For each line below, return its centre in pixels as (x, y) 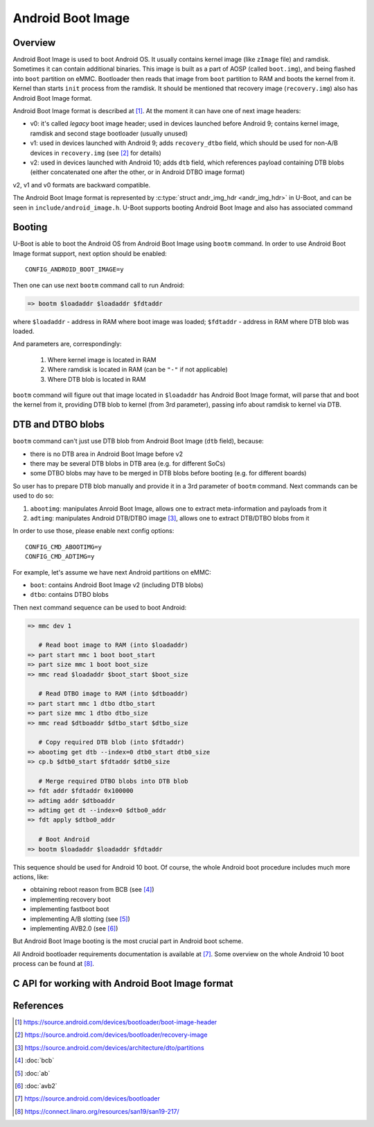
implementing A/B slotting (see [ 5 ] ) (80, 919)
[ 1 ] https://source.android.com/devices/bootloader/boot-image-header (116, 1022)
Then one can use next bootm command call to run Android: (99, 285)
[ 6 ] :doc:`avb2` (36, 1086)
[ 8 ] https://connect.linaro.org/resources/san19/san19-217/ (97, 1111)
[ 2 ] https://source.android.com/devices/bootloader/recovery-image (111, 1035)
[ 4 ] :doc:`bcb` (35, 1060)
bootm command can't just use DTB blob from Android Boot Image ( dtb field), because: (139, 441)
